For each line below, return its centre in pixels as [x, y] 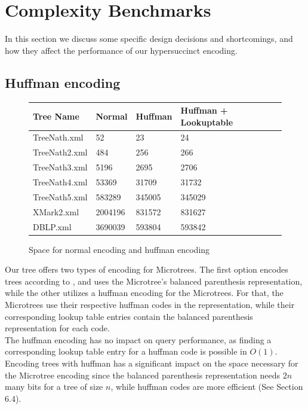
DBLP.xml [52, 226]
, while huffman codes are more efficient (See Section [207, 387]
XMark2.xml [56, 211]
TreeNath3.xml [60, 167]
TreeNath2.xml [60, 152]
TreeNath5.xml [60, 196]
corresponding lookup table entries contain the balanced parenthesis [129, 316]
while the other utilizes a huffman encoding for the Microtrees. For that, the [144, 293]
